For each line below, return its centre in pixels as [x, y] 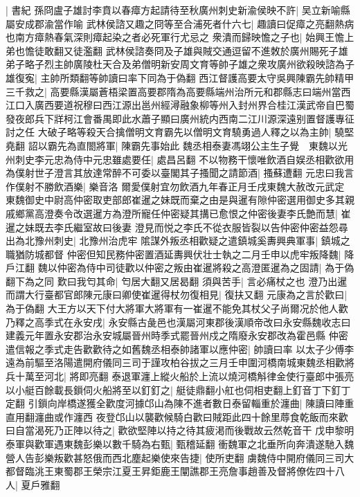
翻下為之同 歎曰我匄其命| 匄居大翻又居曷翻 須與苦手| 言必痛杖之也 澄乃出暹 [177, 281]
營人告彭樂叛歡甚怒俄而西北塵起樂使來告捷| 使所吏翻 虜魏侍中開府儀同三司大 [180, 457]
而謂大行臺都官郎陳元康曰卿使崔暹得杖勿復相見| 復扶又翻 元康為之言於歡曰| [177, 295]
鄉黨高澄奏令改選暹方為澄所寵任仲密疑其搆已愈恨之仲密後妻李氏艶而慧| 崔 [183, 213]
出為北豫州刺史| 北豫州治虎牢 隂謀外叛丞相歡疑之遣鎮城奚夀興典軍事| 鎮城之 [178, 241]
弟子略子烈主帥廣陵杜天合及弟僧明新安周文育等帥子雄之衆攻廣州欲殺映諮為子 [180, 64]
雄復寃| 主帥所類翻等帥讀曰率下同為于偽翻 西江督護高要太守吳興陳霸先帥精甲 [180, 77]
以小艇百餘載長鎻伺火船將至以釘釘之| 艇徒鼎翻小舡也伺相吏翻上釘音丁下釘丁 [178, 389]
